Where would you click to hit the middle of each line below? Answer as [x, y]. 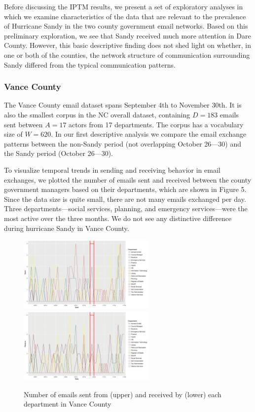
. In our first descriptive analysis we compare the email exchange [149, 134]
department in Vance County [68, 404]
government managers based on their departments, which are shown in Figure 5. [125, 189]
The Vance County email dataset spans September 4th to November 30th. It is [123, 105]
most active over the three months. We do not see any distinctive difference [118, 218]
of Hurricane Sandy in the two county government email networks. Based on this [126, 26]
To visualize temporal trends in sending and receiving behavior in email [112, 169]
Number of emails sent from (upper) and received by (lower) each [123, 394]
